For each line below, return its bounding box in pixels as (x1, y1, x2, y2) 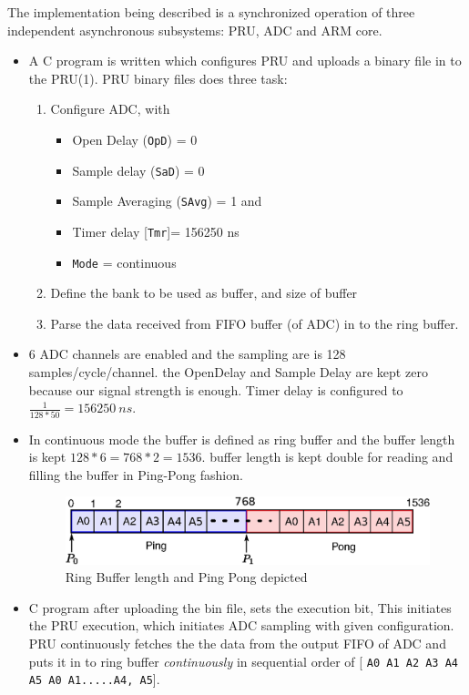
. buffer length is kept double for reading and (201, 447, 454, 466)
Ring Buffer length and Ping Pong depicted (65, 567, 308, 587)
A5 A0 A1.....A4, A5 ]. (28, 669, 160, 689)
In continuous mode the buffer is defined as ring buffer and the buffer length (28, 429, 455, 448)
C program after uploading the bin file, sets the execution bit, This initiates (28, 598, 452, 617)
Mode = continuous (72, 252, 177, 271)
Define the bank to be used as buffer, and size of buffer (50, 283, 358, 302)
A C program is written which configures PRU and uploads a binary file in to (28, 51, 462, 70)
